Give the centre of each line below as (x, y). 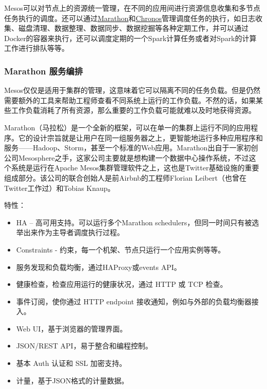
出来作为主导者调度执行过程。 (74, 232)
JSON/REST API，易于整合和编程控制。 (84, 346)
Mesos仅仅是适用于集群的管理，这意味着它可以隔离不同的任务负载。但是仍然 (132, 90)
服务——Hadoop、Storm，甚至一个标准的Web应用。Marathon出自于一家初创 (131, 148)
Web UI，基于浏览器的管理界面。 (72, 328)
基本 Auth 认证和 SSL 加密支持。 (71, 363)
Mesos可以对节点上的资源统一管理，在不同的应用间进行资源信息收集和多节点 (132, 8)
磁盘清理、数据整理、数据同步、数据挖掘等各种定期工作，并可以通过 (133, 28)
